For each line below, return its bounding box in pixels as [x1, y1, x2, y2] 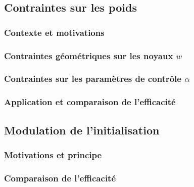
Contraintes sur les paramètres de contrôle [4, 72, 181, 85]
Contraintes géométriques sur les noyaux [4, 49, 173, 62]
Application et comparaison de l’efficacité [4, 96, 176, 108]
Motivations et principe [4, 148, 102, 161]
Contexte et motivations [4, 26, 105, 38]
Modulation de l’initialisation [4, 122, 160, 137]
